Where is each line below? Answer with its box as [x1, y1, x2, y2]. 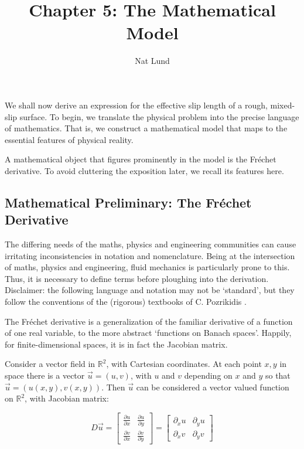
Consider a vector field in [5, 358, 95, 370]
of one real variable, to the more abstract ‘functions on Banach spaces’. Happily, [5, 326, 292, 339]
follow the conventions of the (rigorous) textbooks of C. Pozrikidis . [5, 295, 247, 308]
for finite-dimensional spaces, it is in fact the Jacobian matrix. [5, 338, 228, 350]
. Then [101, 380, 125, 393]
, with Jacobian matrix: [25, 392, 109, 404]
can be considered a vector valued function [136, 380, 289, 393]
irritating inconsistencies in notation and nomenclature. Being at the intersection [5, 249, 295, 261]
